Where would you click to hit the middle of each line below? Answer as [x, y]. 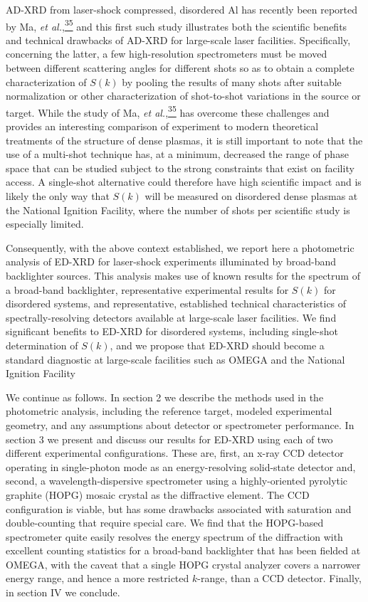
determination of [42, 345]
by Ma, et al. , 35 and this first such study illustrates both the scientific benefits [177, 25]
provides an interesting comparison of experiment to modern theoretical [162, 126]
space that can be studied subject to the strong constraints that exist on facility [180, 168]
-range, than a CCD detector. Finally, [279, 578]
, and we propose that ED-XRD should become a [217, 345]
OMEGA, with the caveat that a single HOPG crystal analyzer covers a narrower [183, 564]
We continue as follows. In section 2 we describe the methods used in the [165, 397]
